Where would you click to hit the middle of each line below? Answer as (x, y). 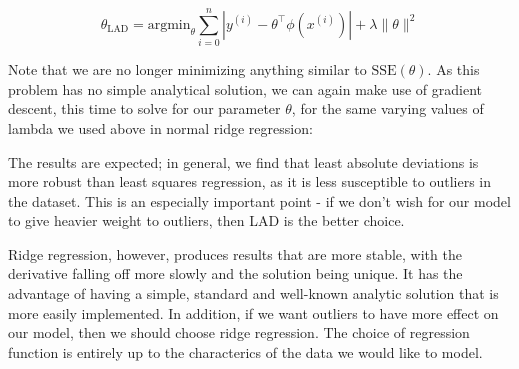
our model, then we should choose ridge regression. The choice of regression (239, 332)
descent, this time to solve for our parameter (144, 108)
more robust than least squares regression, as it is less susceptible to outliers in (250, 181)
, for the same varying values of (387, 108)
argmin (169, 24)
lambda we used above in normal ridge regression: (160, 127)
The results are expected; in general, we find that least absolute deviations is (243, 161)
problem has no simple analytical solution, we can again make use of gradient (245, 88)
